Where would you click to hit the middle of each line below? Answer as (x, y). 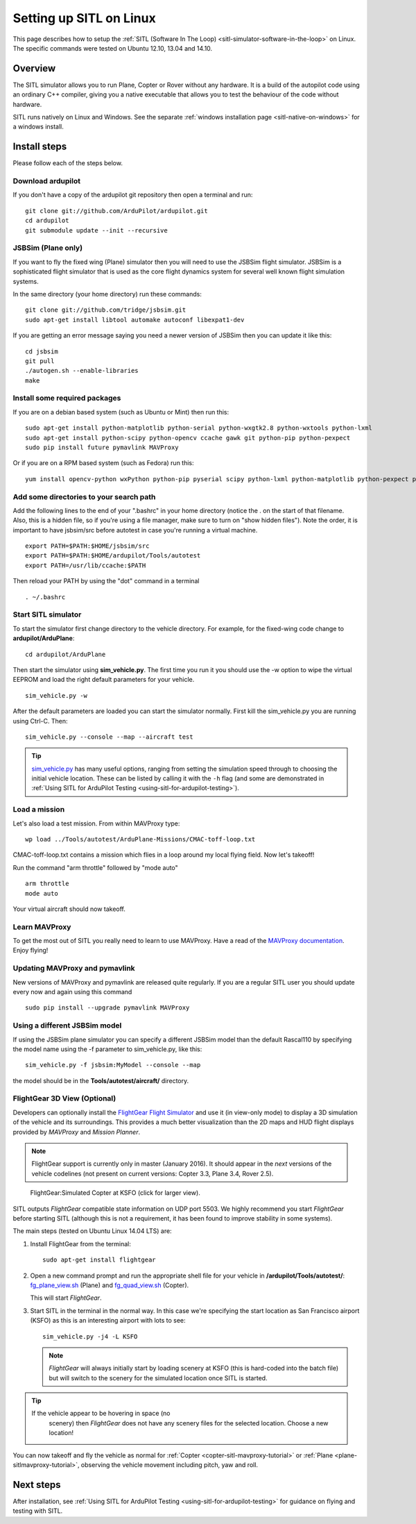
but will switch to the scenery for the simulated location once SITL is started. (158, 1378)
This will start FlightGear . (66, 1298)
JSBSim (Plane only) (48, 248)
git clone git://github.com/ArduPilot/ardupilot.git (116, 211)
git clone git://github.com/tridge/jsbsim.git (106, 310)
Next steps (37, 1485)
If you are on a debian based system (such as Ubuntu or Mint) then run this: (121, 412)
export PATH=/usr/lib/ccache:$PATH (86, 565)
